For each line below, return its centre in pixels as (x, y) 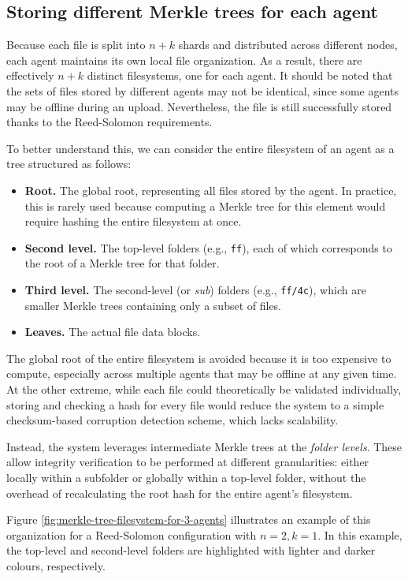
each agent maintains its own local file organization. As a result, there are (184, 60)
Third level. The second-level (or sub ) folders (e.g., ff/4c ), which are (195, 289)
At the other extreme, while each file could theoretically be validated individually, (204, 389)
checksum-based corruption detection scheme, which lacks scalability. (172, 420)
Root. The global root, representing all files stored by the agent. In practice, (211, 190)
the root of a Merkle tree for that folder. (122, 263)
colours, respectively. (56, 565)
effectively (30, 75)
